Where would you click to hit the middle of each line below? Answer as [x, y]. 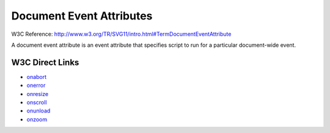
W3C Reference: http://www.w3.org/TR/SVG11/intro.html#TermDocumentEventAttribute [121, 34]
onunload [38, 111]
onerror [36, 86]
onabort [37, 77]
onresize [38, 94]
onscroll [37, 103]
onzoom [37, 119]
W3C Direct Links [45, 62]
